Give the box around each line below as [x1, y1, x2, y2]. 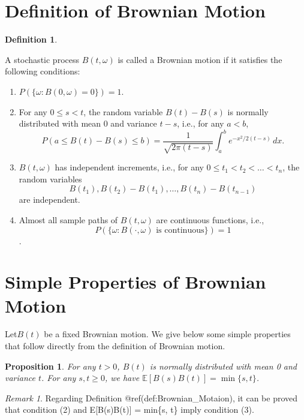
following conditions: [5, 65, 80, 77]
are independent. [19, 193, 80, 206]
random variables [19, 172, 82, 185]
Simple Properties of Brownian [5, 269, 266, 294]
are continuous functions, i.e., [156, 213, 264, 226]
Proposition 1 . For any [5, 359, 96, 372]
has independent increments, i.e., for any [55, 161, 204, 173]
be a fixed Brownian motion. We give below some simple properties [44, 328, 291, 340]
